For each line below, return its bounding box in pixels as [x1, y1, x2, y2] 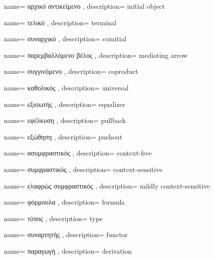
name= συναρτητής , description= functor [4, 229, 128, 240]
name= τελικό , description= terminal [4, 17, 117, 27]
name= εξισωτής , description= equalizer [4, 99, 125, 109]
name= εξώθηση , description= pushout [4, 131, 123, 141]
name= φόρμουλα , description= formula [4, 197, 125, 207]
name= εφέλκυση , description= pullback [4, 115, 126, 125]
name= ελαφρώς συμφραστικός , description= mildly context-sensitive [4, 180, 210, 190]
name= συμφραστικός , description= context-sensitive [4, 164, 162, 174]
